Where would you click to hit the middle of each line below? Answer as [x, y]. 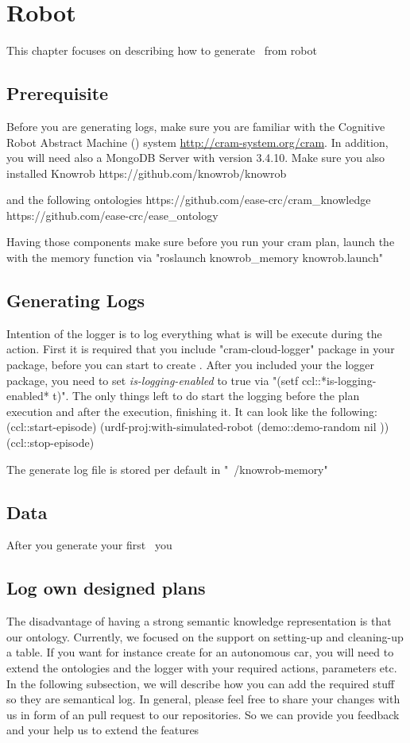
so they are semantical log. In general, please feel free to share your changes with [203, 699]
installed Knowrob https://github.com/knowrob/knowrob [147, 173]
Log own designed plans [106, 588]
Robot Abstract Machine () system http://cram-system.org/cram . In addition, [197, 142]
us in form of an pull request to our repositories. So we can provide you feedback [203, 714]
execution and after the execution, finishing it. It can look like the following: [192, 411]
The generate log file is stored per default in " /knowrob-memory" [167, 469]
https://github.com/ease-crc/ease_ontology [112, 215]
